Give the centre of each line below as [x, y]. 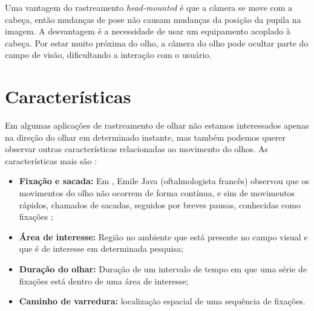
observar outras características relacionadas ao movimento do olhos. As [137, 149]
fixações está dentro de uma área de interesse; [104, 281]
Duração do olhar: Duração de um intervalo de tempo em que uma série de [163, 269]
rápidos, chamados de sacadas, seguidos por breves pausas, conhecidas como [160, 204]
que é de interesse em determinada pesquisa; [101, 248]
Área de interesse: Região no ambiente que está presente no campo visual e [163, 236]
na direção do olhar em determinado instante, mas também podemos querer [145, 137]
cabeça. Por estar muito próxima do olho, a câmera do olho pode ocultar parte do [157, 43]
